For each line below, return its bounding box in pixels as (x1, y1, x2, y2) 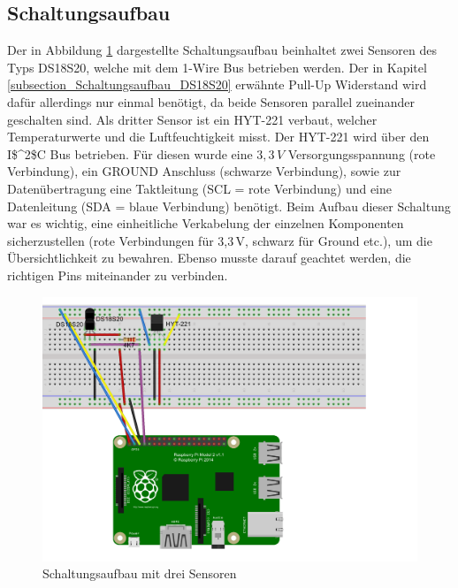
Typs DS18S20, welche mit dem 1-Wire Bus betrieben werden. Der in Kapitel (7, 57, 427, 76)
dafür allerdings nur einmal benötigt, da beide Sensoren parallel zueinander (7, 92, 415, 111)
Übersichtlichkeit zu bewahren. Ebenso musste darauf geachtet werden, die (7, 248, 411, 267)
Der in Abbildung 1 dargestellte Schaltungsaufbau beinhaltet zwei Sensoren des (7, 41, 437, 59)
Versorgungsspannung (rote (287, 144, 436, 163)
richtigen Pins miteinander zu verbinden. (7, 265, 228, 284)
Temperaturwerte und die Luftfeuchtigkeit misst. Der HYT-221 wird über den (7, 127, 430, 146)
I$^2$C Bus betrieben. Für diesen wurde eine (7, 144, 253, 163)
